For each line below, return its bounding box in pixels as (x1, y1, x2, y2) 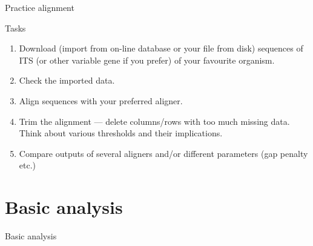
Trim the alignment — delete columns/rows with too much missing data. (19, 115, 290, 127)
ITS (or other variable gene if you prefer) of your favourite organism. (19, 53, 275, 66)
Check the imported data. (19, 74, 115, 87)
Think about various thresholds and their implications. (19, 127, 223, 139)
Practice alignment (5, 1, 74, 13)
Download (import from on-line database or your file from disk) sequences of (19, 42, 303, 55)
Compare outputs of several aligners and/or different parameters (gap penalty (19, 147, 308, 159)
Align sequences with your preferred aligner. (19, 94, 183, 107)
